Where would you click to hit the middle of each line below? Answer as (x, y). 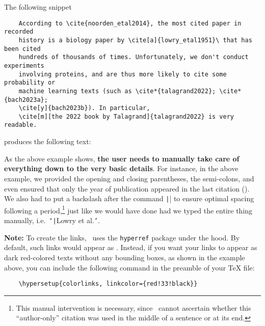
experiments (24, 65)
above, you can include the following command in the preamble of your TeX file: (129, 267)
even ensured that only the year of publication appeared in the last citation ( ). (127, 188)
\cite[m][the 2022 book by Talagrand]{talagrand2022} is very (126, 116)
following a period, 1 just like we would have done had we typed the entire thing (128, 209)
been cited (22, 49)
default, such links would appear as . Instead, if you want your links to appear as (131, 247)
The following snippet (38, 7)
